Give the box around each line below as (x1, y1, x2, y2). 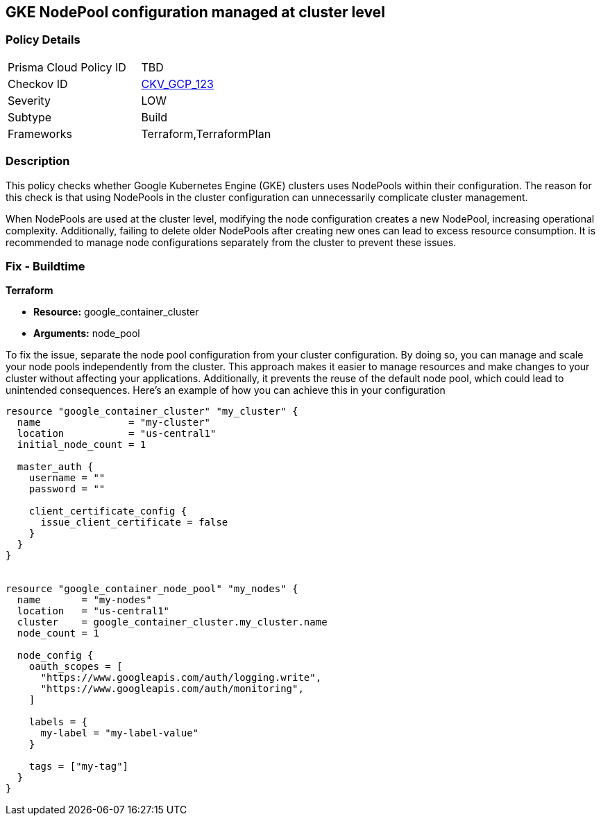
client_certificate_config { (28, 505, 187, 517)
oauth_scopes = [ (28, 661, 123, 673)
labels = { (28, 716, 88, 728)
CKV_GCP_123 (141, 76, 214, 91)
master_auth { (17, 461, 94, 473)
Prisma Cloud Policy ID (8, 60, 126, 74)
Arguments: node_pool (33, 327, 140, 340)
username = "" (28, 472, 105, 484)
